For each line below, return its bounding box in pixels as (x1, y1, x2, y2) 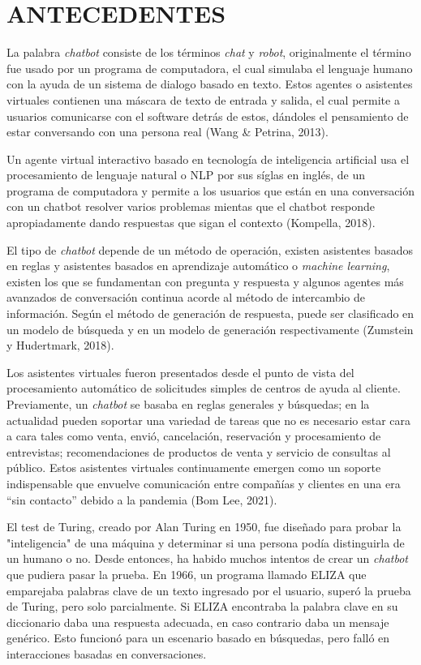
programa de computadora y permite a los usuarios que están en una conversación (6, 182, 415, 199)
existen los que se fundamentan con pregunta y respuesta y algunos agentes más (6, 272, 404, 290)
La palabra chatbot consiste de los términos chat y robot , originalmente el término (6, 44, 411, 61)
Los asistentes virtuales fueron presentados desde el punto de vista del (6, 363, 354, 380)
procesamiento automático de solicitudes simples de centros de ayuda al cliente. (6, 380, 401, 397)
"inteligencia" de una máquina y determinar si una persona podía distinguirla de (6, 534, 405, 551)
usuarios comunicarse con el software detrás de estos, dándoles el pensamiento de (6, 107, 409, 124)
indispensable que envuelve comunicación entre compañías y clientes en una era (6, 474, 401, 491)
